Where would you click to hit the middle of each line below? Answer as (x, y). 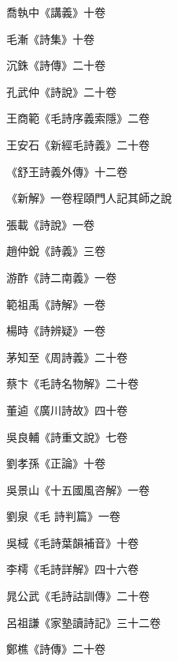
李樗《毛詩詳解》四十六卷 (72, 569)
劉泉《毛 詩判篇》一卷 (63, 516)
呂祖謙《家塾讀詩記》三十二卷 (83, 622)
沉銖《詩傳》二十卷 (56, 65)
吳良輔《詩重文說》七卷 (67, 436)
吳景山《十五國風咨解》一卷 (78, 489)
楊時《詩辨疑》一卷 (56, 330)
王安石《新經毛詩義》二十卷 (78, 144)
